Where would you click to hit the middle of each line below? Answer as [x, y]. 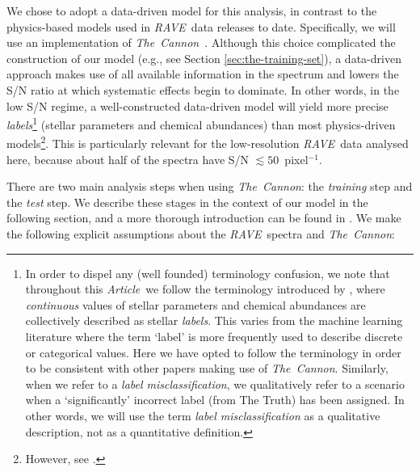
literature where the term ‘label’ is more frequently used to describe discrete [214, 336]
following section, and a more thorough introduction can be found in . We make [204, 218]
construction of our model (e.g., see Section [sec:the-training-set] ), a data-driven [204, 58]
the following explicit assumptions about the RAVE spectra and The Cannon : [201, 234]
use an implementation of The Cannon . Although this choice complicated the [201, 42]
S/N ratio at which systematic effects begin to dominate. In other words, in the [203, 89]
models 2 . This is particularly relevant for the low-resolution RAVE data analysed [208, 142]
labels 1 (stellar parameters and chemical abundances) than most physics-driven [201, 123]
